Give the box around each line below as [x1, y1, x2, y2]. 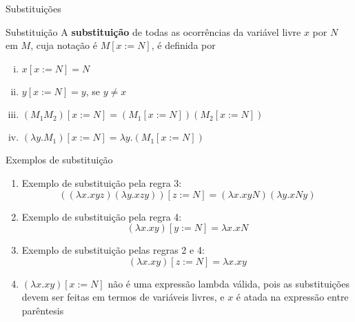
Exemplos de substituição [6, 152, 113, 167]
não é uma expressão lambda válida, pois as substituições [108, 276, 349, 290]
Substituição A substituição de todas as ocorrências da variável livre [6, 24, 301, 39]
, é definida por [151, 38, 216, 52]
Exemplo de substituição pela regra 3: [21, 175, 182, 190]
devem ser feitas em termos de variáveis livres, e [21, 290, 225, 304]
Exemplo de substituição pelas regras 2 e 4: [21, 243, 205, 257]
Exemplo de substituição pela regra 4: [21, 209, 182, 223]
